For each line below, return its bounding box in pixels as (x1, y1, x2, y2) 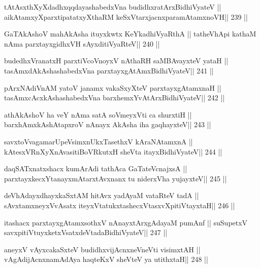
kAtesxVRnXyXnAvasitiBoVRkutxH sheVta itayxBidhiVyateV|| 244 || (4, 146, 222, 157)
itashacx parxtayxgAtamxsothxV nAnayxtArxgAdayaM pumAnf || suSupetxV (4, 217, 248, 227)
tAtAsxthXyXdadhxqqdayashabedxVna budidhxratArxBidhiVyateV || (4, 2, 221, 12)
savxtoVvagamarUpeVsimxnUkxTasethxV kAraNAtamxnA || (4, 136, 193, 146)
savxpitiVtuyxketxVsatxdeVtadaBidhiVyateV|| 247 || (4, 227, 168, 238)
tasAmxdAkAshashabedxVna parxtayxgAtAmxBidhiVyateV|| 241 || (4, 65, 214, 75)
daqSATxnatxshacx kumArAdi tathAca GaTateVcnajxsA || (4, 163, 187, 174)
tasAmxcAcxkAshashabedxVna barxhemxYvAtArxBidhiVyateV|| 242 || (4, 92, 225, 103)
